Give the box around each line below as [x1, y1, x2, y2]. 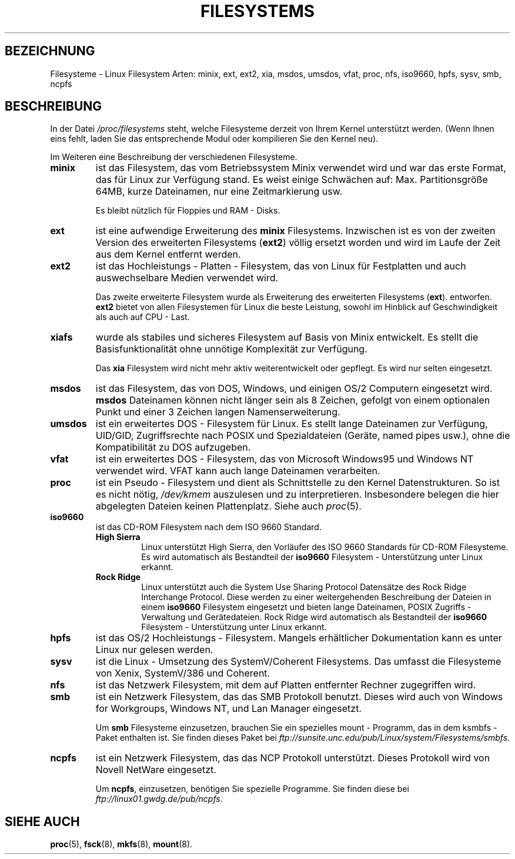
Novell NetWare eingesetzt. [95, 764, 216, 776]
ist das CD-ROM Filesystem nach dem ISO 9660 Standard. [95, 522, 322, 532]
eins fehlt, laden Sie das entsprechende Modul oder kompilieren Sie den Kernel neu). [50, 134, 379, 144]
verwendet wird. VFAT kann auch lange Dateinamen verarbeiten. [95, 465, 380, 477]
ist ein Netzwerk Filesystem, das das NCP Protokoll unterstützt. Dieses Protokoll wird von [95, 752, 490, 764]
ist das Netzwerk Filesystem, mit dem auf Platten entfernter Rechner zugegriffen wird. [95, 679, 476, 691]
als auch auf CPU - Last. [95, 312, 190, 322]
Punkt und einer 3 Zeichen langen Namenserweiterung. [95, 406, 340, 418]
